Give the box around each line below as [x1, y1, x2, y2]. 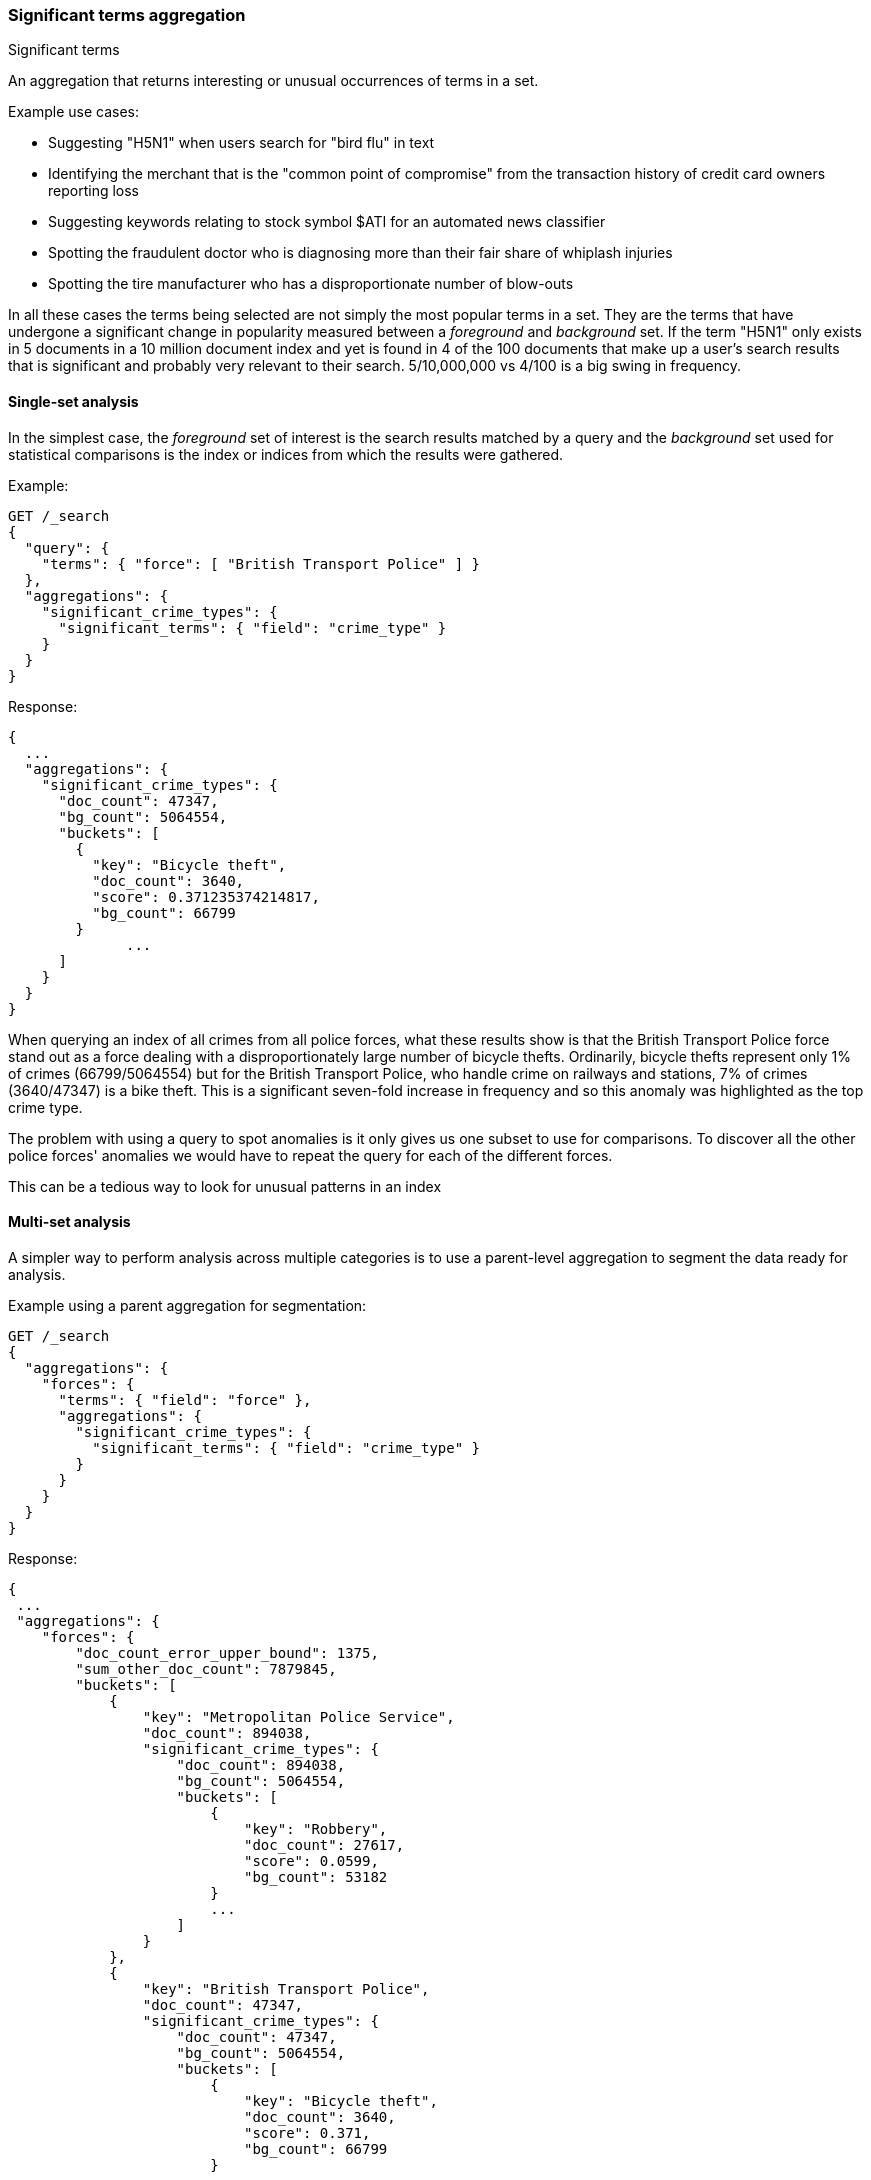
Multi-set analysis [8, 1213, 131, 1231]
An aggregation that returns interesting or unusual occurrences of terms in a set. [8, 72, 539, 90]
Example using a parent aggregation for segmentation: [8, 1296, 367, 1314]
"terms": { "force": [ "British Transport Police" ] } [41, 555, 481, 572]
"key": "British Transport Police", [142, 1980, 430, 1997]
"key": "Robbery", [244, 1820, 388, 1837]
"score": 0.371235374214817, [92, 888, 320, 905]
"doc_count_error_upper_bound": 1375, [75, 1644, 379, 1661]
